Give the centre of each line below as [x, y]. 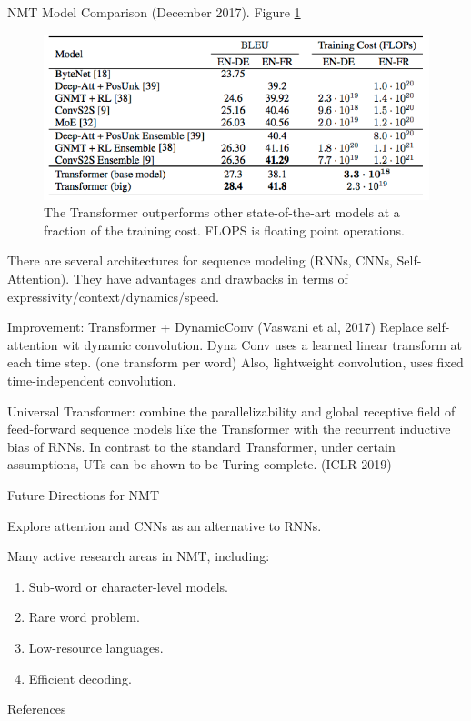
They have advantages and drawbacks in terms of [210, 279]
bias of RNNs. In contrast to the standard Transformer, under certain [201, 446]
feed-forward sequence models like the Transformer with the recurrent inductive [229, 429]
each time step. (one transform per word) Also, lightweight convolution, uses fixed [235, 362]
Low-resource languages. [96, 647]
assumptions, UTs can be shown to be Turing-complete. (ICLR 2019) [200, 464]
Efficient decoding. [80, 678]
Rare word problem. [84, 617]
